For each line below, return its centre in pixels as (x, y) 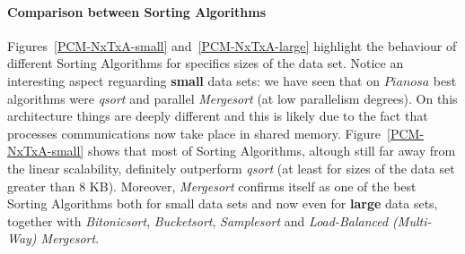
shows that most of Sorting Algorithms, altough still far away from (272, 151)
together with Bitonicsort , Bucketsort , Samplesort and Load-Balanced (198, 220)
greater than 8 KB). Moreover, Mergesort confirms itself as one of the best (212, 186)
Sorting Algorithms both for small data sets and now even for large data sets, (223, 203)
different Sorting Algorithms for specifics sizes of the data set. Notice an (206, 63)
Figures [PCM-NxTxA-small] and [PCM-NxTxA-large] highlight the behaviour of (232, 45)
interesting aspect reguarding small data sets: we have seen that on (193, 80)
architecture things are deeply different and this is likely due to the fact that (218, 116)
